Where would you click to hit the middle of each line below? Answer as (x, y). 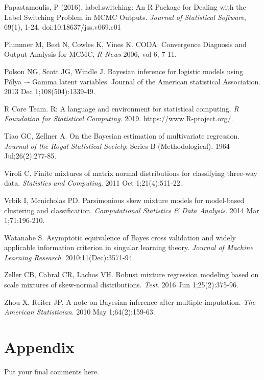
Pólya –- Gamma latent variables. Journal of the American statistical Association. (133, 81)
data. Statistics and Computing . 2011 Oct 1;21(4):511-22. (93, 183)
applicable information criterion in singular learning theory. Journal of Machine (129, 247)
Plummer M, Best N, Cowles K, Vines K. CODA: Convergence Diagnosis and (125, 44)
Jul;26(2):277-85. (30, 156)
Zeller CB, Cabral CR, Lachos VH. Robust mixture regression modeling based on (131, 274)
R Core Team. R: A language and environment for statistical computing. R (122, 108)
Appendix (39, 347)
